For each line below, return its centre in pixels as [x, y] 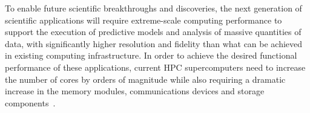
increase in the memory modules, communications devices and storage [135, 91]
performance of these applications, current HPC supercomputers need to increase [155, 67]
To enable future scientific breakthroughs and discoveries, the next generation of [153, 8]
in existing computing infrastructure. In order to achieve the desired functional [151, 55]
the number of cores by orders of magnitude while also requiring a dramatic [145, 79]
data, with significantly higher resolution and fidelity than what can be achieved [154, 43]
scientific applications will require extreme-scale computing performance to [143, 20]
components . [30, 102]
